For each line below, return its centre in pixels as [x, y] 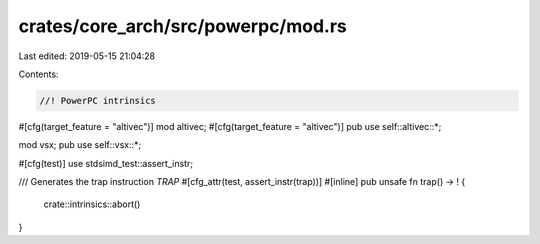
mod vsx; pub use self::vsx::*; [80, 145]
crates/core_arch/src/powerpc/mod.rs [182, 26]
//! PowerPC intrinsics [98, 100]
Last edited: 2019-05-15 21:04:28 [87, 56]
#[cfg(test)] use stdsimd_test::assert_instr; [106, 163]
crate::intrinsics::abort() [92, 204]
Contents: [38, 74]
